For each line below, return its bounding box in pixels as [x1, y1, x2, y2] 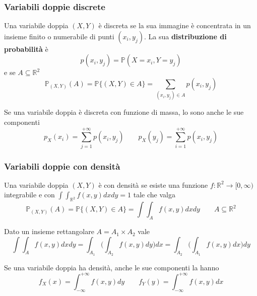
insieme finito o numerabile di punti [4, 31, 114, 41]
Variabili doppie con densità [4, 160, 120, 172]
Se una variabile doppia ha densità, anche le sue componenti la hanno [4, 262, 219, 272]
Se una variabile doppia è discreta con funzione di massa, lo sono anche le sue [4, 107, 244, 117]
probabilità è [4, 43, 48, 54]
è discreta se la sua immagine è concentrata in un [98, 20, 251, 31]
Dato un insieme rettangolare [4, 226, 94, 237]
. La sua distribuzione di [144, 31, 227, 41]
